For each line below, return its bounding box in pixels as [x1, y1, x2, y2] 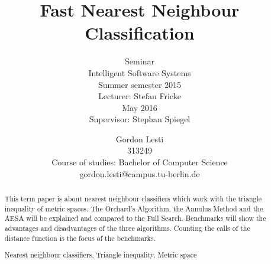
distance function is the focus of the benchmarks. [4, 233, 156, 243]
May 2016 [122, 101, 157, 113]
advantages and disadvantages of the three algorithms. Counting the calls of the [4, 223, 250, 233]
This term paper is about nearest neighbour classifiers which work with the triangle [4, 194, 262, 204]
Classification [85, 21, 195, 45]
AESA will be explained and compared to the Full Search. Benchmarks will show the [4, 213, 266, 223]
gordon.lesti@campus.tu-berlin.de [79, 167, 200, 180]
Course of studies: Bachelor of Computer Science [51, 156, 228, 168]
